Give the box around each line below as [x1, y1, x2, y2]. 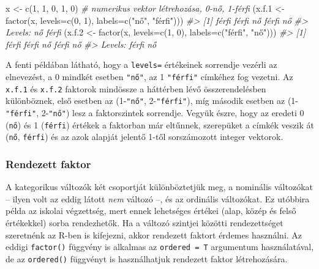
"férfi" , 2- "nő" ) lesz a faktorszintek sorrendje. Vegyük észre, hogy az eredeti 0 [6, 106, 304, 119]
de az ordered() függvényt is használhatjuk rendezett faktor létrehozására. [6, 252, 288, 265]
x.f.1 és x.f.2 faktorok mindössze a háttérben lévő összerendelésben [6, 82, 266, 95]
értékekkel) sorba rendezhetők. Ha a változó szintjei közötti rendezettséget [6, 216, 283, 229]
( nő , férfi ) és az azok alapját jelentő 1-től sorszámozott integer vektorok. [6, 130, 283, 143]
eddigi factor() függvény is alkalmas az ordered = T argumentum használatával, [6, 240, 314, 253]
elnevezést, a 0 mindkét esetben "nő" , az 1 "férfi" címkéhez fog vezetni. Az [6, 70, 293, 83]
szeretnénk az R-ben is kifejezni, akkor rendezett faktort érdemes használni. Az [6, 228, 302, 241]
